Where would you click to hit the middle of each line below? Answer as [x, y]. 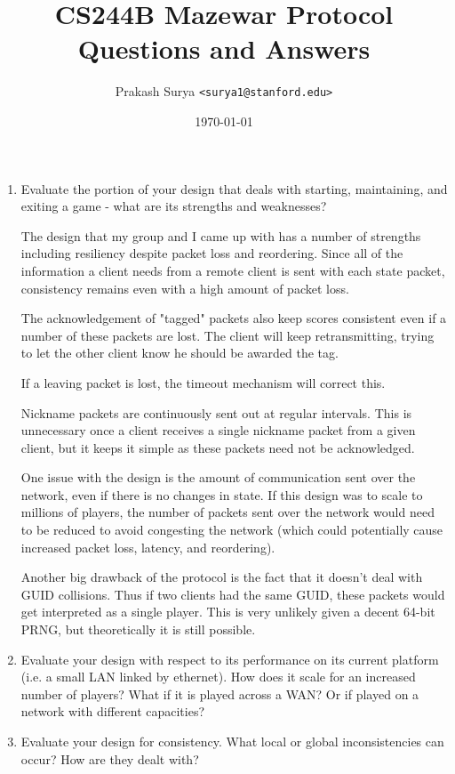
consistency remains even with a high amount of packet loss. [185, 288]
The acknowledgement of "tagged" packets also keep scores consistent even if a [234, 318]
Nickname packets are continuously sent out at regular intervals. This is [216, 412]
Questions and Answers [224, 48]
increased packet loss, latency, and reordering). [148, 547]
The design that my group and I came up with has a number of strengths [221, 235]
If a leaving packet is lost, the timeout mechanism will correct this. [203, 382]
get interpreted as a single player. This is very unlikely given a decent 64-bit [228, 612]
